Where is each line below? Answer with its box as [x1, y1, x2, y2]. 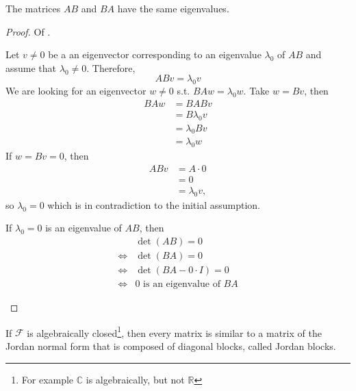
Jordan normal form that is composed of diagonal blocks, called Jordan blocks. [5, 338, 336, 353]
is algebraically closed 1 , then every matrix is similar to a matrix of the [27, 323, 322, 340]
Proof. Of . [5, 24, 51, 38]
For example [21, 372, 74, 386]
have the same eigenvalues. [117, 1, 229, 15]
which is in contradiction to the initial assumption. [47, 197, 260, 212]
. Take [243, 84, 270, 98]
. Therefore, [86, 60, 136, 75]
